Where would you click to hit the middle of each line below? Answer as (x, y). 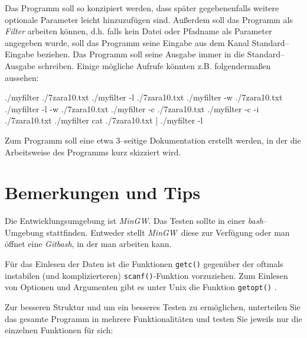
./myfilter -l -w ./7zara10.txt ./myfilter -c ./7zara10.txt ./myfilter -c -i (132, 108)
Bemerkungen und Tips (103, 192)
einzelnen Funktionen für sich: (59, 330)
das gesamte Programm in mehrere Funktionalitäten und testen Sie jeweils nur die (153, 318)
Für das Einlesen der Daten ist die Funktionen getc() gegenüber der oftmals (144, 264)
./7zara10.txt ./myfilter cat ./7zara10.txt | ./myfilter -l (104, 120)
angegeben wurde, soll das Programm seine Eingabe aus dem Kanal (127, 42)
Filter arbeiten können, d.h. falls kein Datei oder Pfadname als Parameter (138, 31)
